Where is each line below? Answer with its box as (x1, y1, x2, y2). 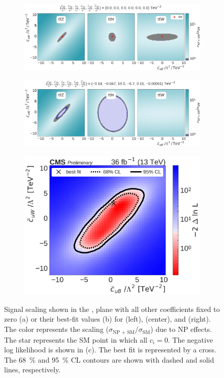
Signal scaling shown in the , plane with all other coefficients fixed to (4, 303, 220, 314)
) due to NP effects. (150, 324, 212, 334)
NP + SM (113, 329, 135, 335)
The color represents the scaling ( (4, 324, 109, 334)
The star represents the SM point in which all (4, 334, 147, 345)
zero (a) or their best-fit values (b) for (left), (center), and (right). (4, 313, 211, 324)
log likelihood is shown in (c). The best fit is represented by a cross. (4, 344, 216, 355)
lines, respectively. (4, 364, 61, 375)
